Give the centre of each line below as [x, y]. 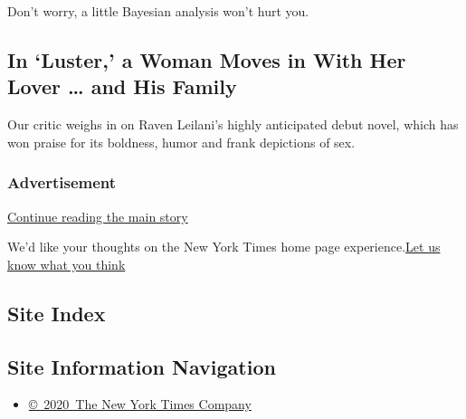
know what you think [67, 264]
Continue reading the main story [98, 216]
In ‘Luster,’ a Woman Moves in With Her [207, 59]
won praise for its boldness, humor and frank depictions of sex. [181, 142]
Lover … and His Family [122, 86]
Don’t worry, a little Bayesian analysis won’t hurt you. [158, 11]
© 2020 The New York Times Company [140, 404]
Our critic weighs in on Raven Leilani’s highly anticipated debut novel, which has [233, 124]
